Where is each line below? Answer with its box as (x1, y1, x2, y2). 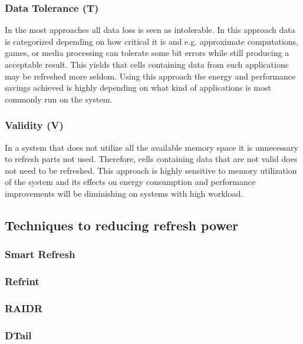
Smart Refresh (5, 247, 75, 262)
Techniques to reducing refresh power (5, 216, 239, 234)
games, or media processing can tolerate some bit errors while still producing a (5, 47, 289, 59)
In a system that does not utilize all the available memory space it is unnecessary (5, 141, 298, 153)
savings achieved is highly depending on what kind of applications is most (5, 81, 271, 94)
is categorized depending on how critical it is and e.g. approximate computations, (5, 35, 299, 47)
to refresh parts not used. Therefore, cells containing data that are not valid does (5, 153, 298, 165)
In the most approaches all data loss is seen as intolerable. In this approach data (5, 24, 295, 36)
